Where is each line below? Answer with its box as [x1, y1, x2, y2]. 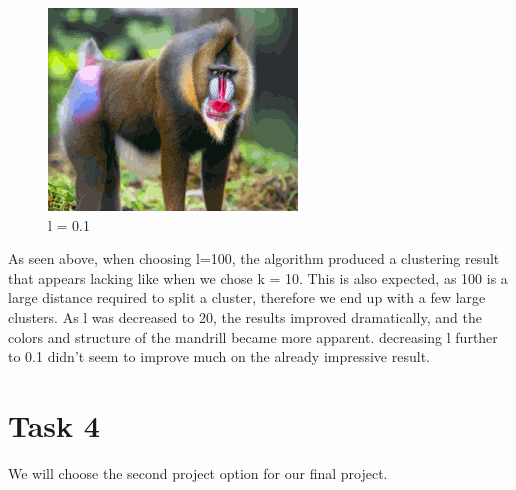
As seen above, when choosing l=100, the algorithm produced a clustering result [8, 248, 500, 269]
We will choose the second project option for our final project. [8, 462, 388, 483]
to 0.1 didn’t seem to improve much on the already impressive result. [8, 346, 430, 367]
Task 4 [8, 404, 100, 445]
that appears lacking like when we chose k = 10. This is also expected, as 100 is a [8, 267, 508, 288]
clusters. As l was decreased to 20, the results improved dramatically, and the [8, 306, 482, 327]
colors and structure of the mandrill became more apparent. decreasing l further [8, 326, 498, 347]
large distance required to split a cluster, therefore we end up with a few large [8, 287, 486, 308]
